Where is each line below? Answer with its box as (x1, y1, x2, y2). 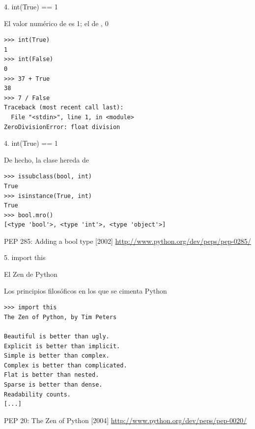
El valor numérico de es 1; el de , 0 (4, 18, 109, 28)
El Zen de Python (4, 269, 57, 279)
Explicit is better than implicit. (4, 342, 120, 350)
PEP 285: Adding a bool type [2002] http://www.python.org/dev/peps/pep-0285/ (4, 235, 251, 246)
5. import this (4, 252, 46, 263)
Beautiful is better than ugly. (4, 333, 110, 340)
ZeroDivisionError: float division (4, 123, 120, 131)
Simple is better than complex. (4, 352, 110, 360)
